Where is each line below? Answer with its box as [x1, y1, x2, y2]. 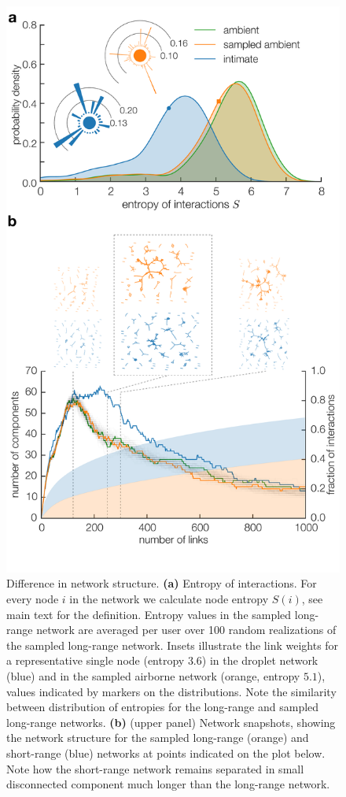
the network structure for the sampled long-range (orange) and [6, 729, 309, 746]
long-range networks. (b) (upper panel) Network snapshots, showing [6, 714, 336, 730]
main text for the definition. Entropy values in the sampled [6, 606, 292, 622]
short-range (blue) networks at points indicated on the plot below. [6, 744, 326, 761]
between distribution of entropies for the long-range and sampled [6, 699, 319, 715]
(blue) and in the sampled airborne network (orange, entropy [6, 667, 300, 684]
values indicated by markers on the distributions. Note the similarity [6, 683, 337, 699]
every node [6, 591, 59, 607]
